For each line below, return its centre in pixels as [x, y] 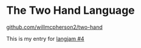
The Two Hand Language [70, 10]
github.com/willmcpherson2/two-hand [55, 27]
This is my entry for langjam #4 [45, 38]
